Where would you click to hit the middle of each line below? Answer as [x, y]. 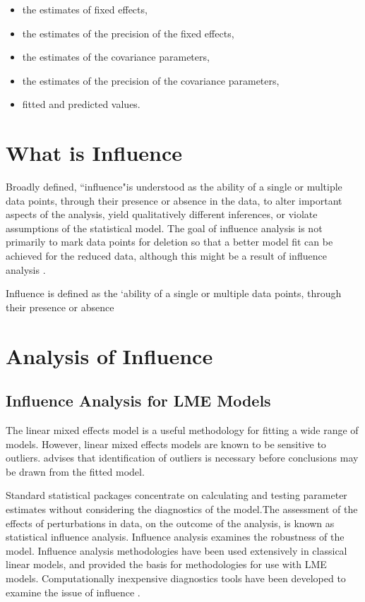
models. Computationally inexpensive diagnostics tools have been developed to [176, 578]
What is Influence [94, 153]
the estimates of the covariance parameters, [116, 57]
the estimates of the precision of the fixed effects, [128, 33]
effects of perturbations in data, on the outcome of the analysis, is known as [170, 523]
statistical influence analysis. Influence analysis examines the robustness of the [175, 537]
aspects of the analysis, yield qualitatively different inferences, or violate [162, 214]
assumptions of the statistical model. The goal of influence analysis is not [164, 228]
